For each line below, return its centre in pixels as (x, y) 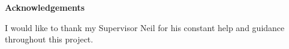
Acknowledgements (45, 7)
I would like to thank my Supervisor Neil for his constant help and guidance (145, 27)
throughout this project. (49, 39)
